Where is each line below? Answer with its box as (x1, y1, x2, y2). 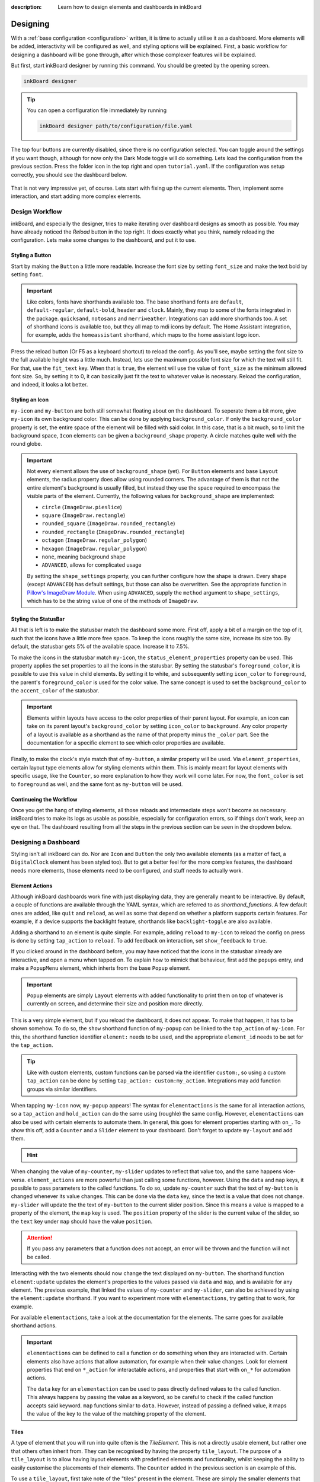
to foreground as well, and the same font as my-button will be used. (11, 780, 183, 788)
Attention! (27, 1234, 53, 1241)
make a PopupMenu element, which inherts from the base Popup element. (11, 964, 191, 972)
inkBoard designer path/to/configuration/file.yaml (39, 123, 193, 130)
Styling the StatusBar (11, 615, 65, 622)
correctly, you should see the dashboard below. (11, 171, 127, 178)
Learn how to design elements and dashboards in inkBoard (57, 4, 201, 10)
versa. (11, 1176, 27, 1183)
